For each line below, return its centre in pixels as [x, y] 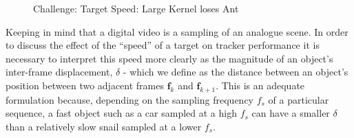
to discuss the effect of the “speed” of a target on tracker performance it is [163, 45]
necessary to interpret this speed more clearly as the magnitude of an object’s [169, 58]
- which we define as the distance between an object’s [236, 72]
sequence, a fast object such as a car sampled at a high [121, 113]
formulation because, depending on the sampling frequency [129, 99]
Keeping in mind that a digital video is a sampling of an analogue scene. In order [177, 31]
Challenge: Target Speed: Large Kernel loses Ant [136, 8]
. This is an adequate [260, 85]
